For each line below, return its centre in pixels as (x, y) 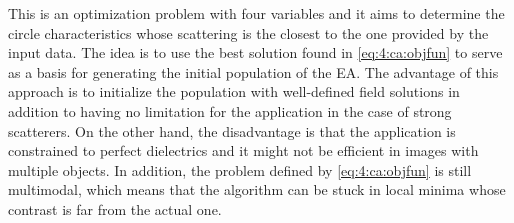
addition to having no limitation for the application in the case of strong (230, 110)
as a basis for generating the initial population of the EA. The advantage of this (253, 71)
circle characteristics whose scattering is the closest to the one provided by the (248, 32)
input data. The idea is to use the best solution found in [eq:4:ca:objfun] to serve (255, 52)
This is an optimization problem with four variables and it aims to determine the (256, 13)
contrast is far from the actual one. (115, 208)
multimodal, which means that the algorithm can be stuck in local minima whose (257, 189)
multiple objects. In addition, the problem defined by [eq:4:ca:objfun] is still (240, 169)
